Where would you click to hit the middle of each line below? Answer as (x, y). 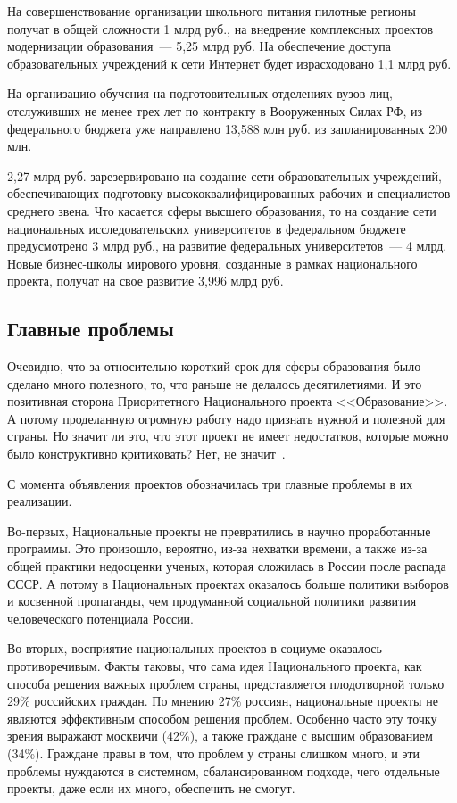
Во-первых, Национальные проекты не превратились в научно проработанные (219, 530)
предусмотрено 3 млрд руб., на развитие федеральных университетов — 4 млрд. (227, 246)
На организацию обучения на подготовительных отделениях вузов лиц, (200, 93)
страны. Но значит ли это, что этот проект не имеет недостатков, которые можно (228, 436)
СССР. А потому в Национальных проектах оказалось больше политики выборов (228, 583)
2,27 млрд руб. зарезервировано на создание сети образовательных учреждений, (224, 175)
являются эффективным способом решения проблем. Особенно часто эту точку (222, 718)
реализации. (40, 501)
